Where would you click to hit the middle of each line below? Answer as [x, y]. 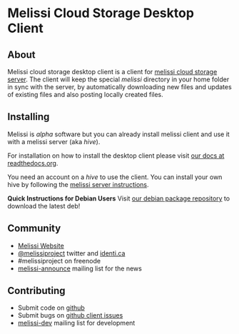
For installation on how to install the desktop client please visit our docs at [116, 156]
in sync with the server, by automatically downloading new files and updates [119, 87]
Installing [29, 117]
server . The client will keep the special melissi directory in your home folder [118, 79]
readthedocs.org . [33, 163]
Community [34, 229]
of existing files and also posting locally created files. [86, 95]
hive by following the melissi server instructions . [78, 184]
